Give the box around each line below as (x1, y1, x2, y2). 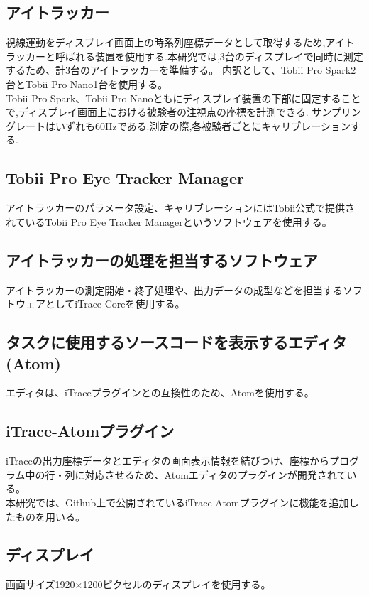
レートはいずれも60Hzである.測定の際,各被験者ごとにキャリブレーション (15, 118, 351, 133)
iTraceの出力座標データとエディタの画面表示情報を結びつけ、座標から (6, 453, 330, 468)
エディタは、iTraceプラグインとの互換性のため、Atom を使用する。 (6, 385, 314, 400)
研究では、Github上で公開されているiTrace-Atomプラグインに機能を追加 (15, 494, 349, 509)
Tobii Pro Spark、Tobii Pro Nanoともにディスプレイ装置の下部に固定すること (6, 90, 361, 105)
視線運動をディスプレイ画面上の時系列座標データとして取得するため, (6, 35, 326, 50)
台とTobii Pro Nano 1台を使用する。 (6, 76, 168, 91)
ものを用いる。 (15, 509, 85, 524)
